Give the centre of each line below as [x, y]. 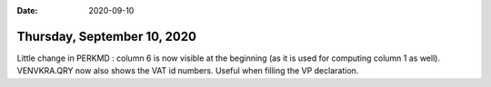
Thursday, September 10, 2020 [107, 36]
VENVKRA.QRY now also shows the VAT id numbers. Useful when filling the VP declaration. [188, 71]
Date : [27, 10]
